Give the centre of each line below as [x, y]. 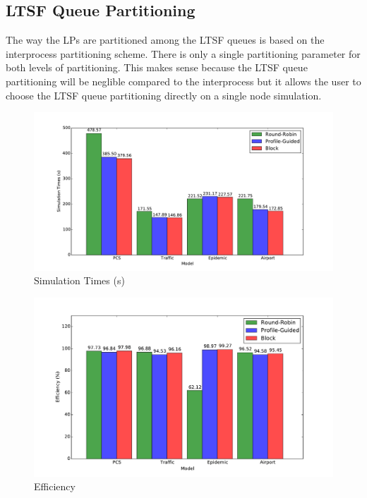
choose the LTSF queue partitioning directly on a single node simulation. [164, 95]
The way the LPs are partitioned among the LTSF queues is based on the [165, 40]
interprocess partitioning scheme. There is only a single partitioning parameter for [183, 53]
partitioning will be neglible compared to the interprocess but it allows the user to [183, 81]
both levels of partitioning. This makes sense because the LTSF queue [157, 67]
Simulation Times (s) [79, 280]
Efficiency [55, 486]
